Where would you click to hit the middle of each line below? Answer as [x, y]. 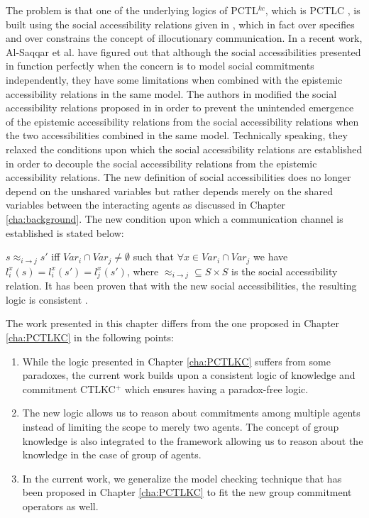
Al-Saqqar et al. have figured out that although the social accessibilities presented [183, 51]
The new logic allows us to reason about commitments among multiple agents [191, 413]
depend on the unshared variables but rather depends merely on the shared [170, 191]
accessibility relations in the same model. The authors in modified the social [171, 93]
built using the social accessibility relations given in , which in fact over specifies [180, 24]
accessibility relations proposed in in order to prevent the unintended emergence [180, 108]
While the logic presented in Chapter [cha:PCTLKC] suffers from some [176, 361]
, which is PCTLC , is [313, 10]
